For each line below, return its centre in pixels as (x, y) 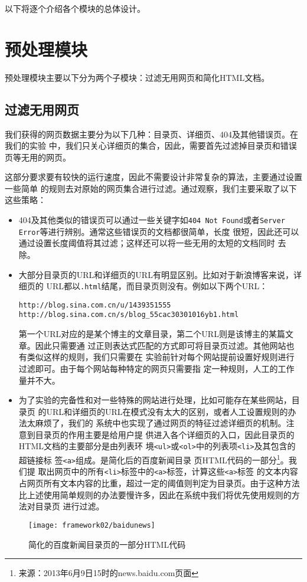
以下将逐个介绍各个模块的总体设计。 (75, 8)
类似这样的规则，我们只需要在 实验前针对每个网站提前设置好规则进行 (161, 357)
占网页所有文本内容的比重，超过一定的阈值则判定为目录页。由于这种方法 (159, 483)
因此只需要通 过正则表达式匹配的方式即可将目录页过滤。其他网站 (161, 345)
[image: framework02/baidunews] (92, 525)
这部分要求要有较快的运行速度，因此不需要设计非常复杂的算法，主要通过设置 (153, 177)
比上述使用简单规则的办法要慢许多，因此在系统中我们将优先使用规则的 (155, 494)
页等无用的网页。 (38, 157)
